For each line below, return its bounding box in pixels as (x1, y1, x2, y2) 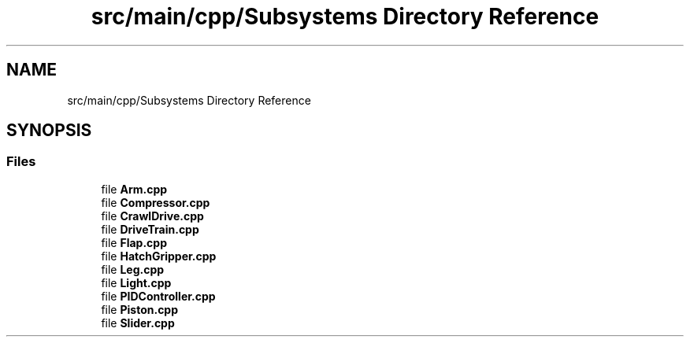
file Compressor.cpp (101, 195, 210, 209)
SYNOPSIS (6, 120, 92, 141)
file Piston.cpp (101, 302, 179, 316)
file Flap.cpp (101, 235, 167, 249)
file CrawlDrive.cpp (101, 208, 204, 223)
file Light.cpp (101, 275, 172, 290)
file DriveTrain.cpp (101, 222, 199, 236)
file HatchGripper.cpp (101, 249, 217, 263)
